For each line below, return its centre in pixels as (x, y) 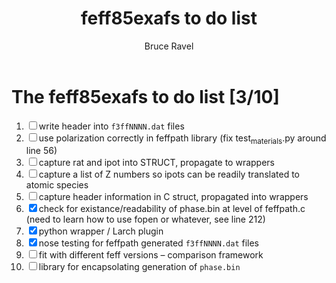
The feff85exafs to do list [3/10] (145, 96)
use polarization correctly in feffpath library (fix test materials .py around (182, 139)
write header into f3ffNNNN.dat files (111, 126)
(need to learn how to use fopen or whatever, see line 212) (145, 219)
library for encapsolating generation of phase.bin (139, 267)
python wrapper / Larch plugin (101, 231)
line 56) (41, 151)
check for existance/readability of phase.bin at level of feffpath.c (172, 209)
